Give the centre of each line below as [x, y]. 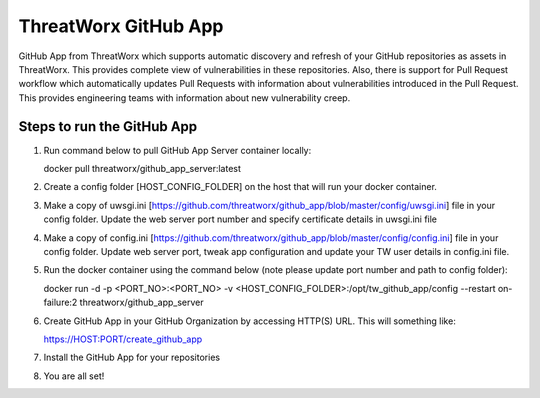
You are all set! [74, 376]
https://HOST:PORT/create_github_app [123, 339]
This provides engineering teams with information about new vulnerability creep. [184, 97]
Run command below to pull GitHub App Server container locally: [177, 150]
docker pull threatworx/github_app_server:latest [142, 169]
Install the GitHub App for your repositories [131, 357]
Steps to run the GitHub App [108, 126]
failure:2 [60, 302]
